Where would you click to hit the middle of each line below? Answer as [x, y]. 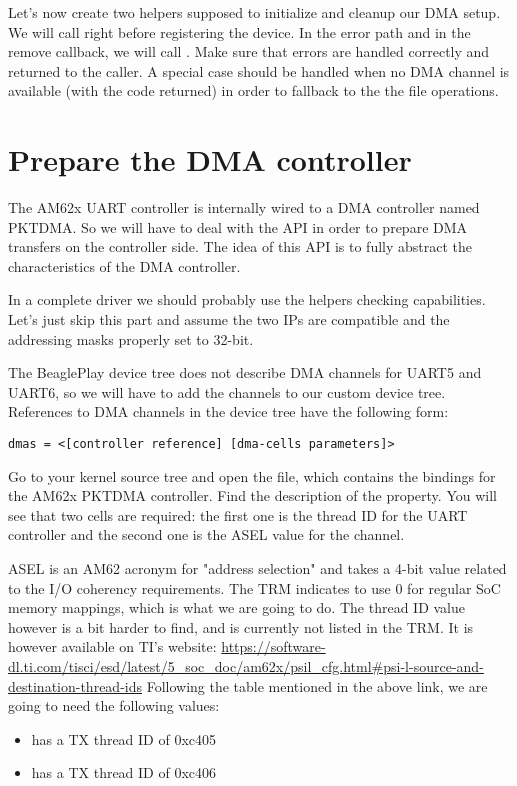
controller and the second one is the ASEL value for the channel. [206, 534]
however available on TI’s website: [112, 646]
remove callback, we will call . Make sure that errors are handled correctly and [249, 51]
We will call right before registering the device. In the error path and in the [239, 31]
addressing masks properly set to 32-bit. [131, 338]
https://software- [273, 646]
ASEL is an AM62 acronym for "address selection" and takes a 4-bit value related [257, 568]
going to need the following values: [114, 705]
